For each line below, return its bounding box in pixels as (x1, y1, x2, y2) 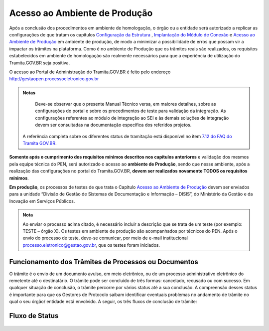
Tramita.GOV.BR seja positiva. (9, 60, 70, 66)
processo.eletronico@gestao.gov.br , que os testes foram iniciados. (22, 242, 160, 248)
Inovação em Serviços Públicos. (9, 198, 75, 204)
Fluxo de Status (9, 312, 59, 320)
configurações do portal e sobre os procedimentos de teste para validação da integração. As (35, 108, 226, 114)
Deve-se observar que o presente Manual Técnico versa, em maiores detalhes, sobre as (35, 101, 216, 107)
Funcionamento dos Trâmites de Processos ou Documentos (9, 257, 199, 266)
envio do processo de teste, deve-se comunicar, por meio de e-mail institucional (22, 235, 188, 241)
